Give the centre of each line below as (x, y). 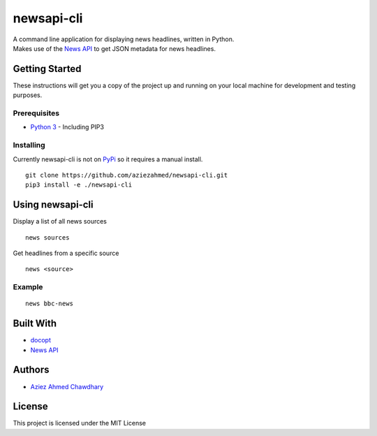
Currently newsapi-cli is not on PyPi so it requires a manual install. (108, 159)
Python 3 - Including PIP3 (67, 127)
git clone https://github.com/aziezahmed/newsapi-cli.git (127, 175)
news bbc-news (49, 304)
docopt (41, 340)
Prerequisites (36, 113)
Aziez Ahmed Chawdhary (67, 386)
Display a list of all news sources (60, 221)
